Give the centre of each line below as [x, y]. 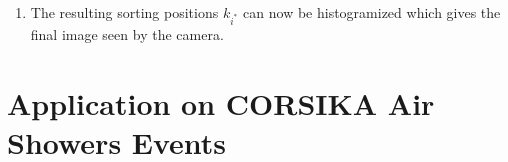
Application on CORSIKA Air [221, 102]
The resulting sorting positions [124, 12]
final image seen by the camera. [127, 33]
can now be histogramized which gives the [372, 12]
